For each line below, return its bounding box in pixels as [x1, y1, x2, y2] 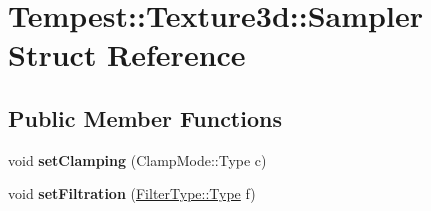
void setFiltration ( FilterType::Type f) [8, 183, 256, 204]
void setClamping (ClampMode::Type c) [8, 149, 267, 170]
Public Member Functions [8, 102, 282, 133]
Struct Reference [8, 34, 246, 75]
